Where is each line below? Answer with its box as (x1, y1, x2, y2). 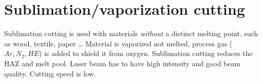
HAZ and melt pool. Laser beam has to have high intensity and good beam (4, 58, 240, 68)
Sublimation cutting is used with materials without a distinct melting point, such (4, 28, 258, 39)
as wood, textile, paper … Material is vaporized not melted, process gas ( (4, 38, 233, 48)
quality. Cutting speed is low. (4, 68, 96, 78)
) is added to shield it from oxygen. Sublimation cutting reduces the (39, 48, 253, 59)
